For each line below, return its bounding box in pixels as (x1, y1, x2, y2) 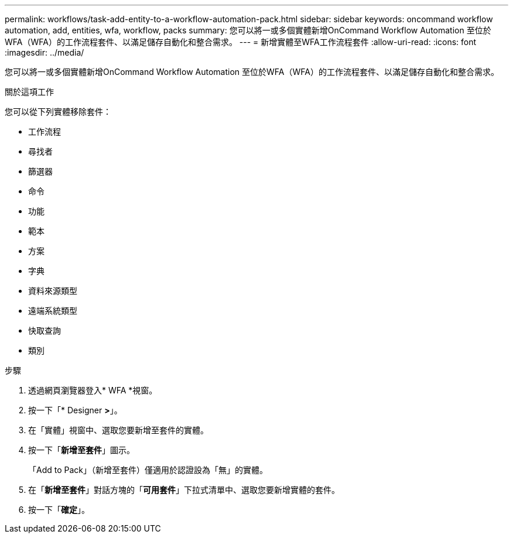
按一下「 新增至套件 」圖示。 (28, 445, 135, 455)
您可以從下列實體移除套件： (5, 107, 111, 116)
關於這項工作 (5, 87, 54, 97)
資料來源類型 (28, 286, 77, 296)
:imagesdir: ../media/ (5, 47, 84, 57)
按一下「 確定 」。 (28, 505, 90, 515)
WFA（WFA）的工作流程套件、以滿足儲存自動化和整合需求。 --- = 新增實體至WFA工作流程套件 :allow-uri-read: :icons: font (5, 37, 477, 47)
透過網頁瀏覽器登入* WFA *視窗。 (28, 385, 158, 395)
